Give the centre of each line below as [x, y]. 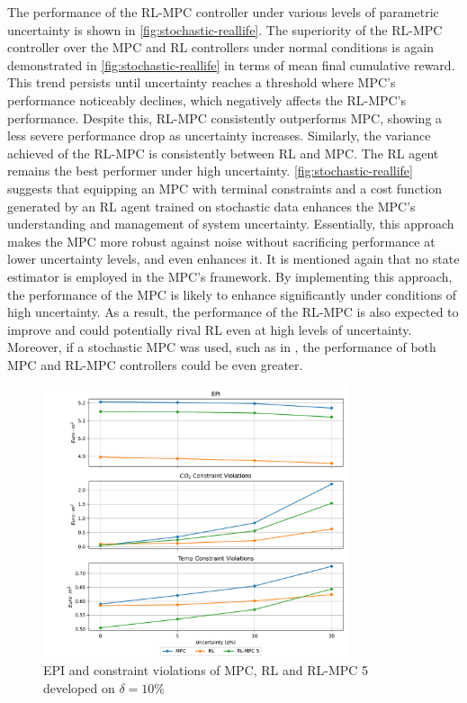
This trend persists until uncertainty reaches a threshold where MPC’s [202, 82]
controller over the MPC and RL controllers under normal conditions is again [220, 47]
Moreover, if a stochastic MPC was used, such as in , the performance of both [222, 347]
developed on [79, 688]
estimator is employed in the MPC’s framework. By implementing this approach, [230, 276]
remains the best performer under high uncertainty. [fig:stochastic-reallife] [210, 171]
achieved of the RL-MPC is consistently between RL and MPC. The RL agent [223, 153]
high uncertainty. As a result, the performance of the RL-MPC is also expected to [233, 312]
